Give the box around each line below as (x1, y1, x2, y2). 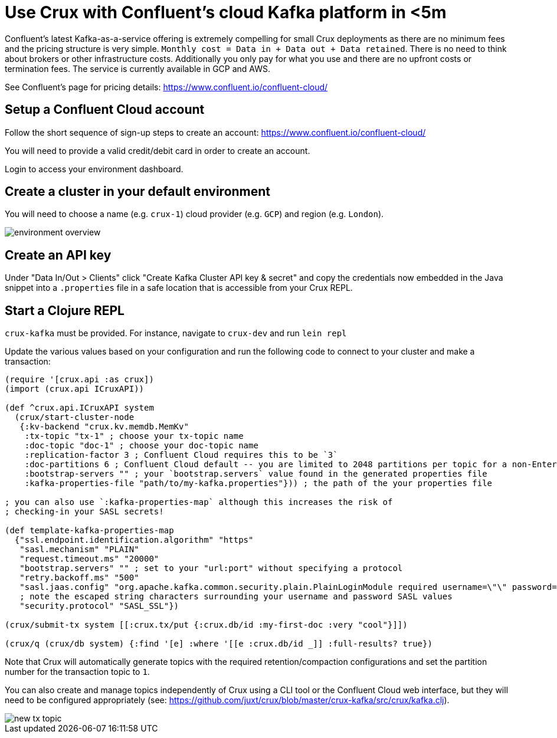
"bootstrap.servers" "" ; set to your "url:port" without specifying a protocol (19, 563, 403, 573)
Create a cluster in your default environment (5, 184, 271, 199)
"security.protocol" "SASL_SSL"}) (19, 601, 179, 611)
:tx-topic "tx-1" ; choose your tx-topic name (24, 431, 244, 441)
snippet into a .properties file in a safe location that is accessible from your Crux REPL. (5, 283, 353, 293)
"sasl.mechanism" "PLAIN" (19, 545, 139, 555)
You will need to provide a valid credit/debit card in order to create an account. (5, 145, 310, 156)
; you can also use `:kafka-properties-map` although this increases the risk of (5, 497, 393, 507)
